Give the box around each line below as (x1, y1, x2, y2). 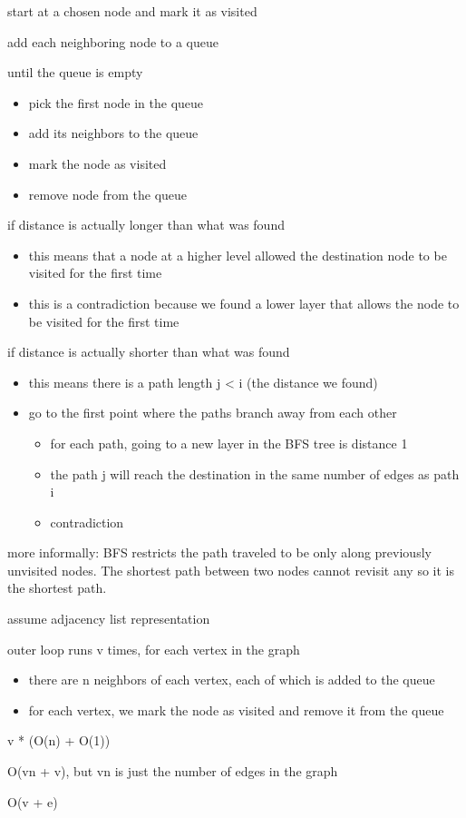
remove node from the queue (28, 184, 188, 203)
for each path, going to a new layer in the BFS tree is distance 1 (50, 433, 408, 452)
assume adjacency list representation (7, 609, 210, 628)
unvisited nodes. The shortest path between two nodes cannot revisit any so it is (7, 560, 454, 579)
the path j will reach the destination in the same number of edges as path (50, 464, 460, 483)
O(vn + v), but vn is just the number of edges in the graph (7, 762, 338, 781)
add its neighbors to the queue (28, 123, 199, 143)
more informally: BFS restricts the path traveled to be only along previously (7, 543, 432, 562)
